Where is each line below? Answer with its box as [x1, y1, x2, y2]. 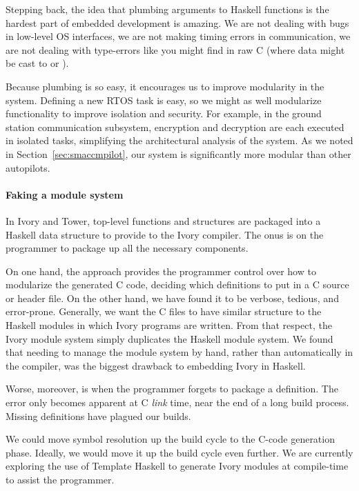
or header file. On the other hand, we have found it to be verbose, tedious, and [6, 290, 339, 305]
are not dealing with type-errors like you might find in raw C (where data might [6, 42, 345, 57]
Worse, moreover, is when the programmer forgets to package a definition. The [6, 381, 338, 396]
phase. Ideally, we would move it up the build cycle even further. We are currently [6, 445, 353, 459]
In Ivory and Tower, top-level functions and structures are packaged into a [6, 213, 321, 228]
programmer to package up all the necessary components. [6, 241, 249, 255]
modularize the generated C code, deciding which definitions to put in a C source [6, 277, 349, 292]
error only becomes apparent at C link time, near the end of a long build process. [6, 395, 349, 410]
